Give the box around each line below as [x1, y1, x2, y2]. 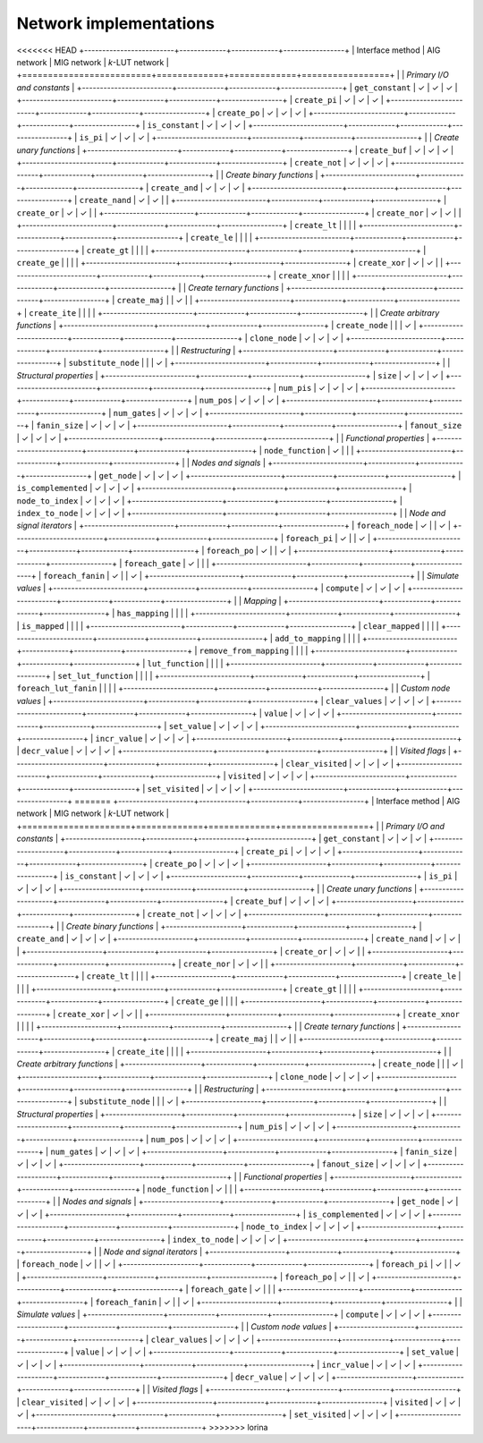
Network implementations [16, 13, 215, 33]
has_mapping [116, 608, 169, 619]
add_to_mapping [274, 633, 342, 643]
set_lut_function [57, 671, 134, 682]
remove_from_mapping [199, 646, 290, 657]
